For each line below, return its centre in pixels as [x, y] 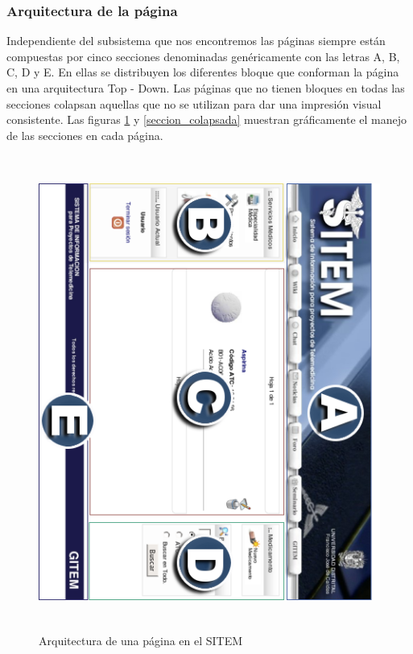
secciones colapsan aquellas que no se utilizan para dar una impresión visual [194, 103]
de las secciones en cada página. [85, 135]
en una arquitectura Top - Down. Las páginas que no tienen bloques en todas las [206, 88]
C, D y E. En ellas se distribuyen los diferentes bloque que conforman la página [203, 72]
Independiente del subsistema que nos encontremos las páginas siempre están [196, 41]
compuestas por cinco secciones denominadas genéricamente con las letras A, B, [203, 56]
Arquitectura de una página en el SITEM [141, 640]
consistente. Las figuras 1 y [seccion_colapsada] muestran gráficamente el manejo [207, 119]
